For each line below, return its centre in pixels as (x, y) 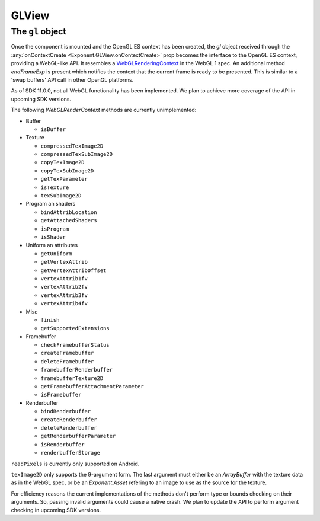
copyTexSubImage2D (67, 171)
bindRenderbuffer (66, 411)
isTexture (55, 187)
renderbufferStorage (71, 453)
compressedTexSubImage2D (76, 154)
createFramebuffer (67, 353)
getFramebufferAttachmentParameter (92, 386)
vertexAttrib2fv (64, 287)
